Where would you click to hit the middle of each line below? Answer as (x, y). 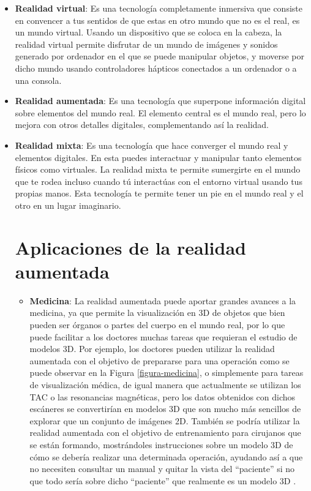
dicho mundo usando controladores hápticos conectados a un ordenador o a (156, 68)
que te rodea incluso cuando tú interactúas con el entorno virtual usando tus (159, 181)
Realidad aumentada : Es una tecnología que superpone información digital (160, 101)
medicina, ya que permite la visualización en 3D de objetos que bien (157, 313)
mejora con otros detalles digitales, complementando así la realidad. (142, 125)
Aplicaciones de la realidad (130, 247)
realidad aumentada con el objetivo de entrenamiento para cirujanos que (165, 433)
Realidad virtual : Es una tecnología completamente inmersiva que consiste (159, 8)
